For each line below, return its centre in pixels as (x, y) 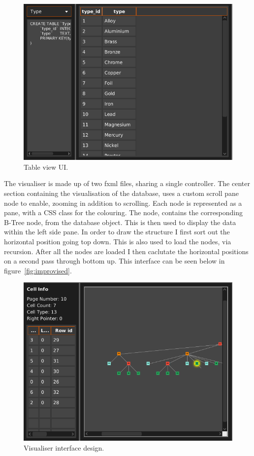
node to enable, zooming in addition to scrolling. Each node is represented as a (123, 203)
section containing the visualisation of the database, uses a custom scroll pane (122, 193)
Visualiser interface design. (64, 447)
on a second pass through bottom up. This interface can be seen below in (114, 261)
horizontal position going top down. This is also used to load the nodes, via (118, 241)
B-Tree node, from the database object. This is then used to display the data (120, 222)
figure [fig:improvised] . (38, 270)
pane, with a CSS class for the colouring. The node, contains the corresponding (124, 212)
